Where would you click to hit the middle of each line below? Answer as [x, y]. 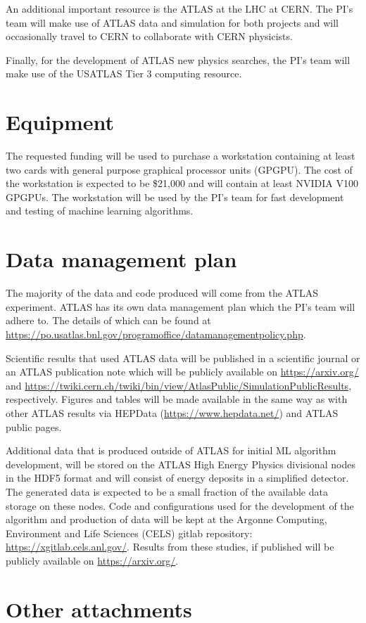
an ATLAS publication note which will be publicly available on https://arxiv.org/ [182, 372]
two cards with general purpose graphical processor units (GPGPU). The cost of [179, 169]
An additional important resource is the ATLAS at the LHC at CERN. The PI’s [179, 8]
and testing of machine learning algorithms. [100, 211]
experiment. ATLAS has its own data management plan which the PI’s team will [181, 306]
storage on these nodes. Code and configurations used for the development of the [180, 505]
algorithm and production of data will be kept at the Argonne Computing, [166, 519]
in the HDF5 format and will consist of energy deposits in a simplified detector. [177, 478]
